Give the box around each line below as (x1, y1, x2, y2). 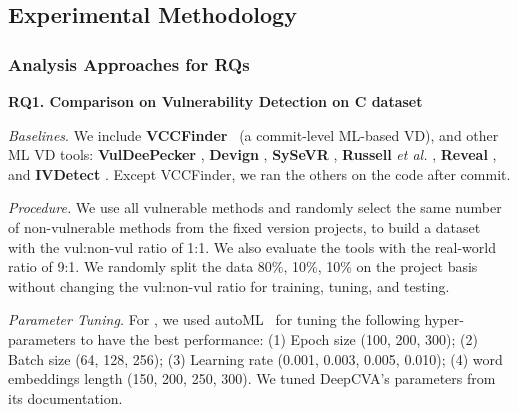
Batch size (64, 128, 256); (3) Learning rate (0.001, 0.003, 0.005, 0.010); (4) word (8, 348, 503, 369)
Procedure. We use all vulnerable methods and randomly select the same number (8, 197, 502, 218)
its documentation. (8, 387, 123, 408)
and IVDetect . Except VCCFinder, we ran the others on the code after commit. (8, 163, 511, 184)
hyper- (424, 309, 464, 330)
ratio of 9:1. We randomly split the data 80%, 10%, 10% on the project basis (8, 256, 478, 277)
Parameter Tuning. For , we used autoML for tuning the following (8, 309, 420, 330)
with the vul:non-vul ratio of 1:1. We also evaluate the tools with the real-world (8, 236, 496, 257)
